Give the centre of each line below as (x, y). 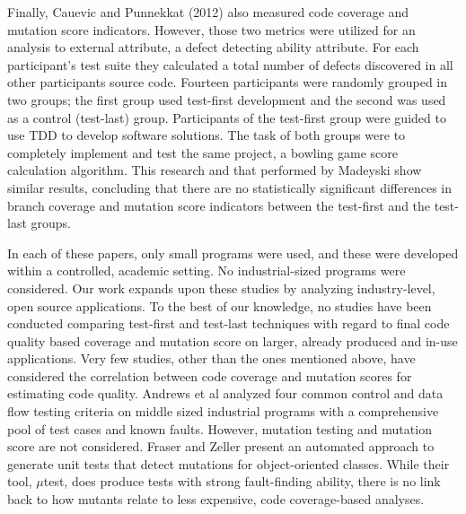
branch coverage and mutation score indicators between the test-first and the (219, 205)
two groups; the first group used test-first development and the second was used (227, 99)
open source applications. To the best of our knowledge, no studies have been (220, 305)
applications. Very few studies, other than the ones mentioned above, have (211, 358)
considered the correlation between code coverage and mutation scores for (210, 375)
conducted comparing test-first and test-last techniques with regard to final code (229, 323)
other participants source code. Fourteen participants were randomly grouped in (227, 82)
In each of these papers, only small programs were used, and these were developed (233, 253)
